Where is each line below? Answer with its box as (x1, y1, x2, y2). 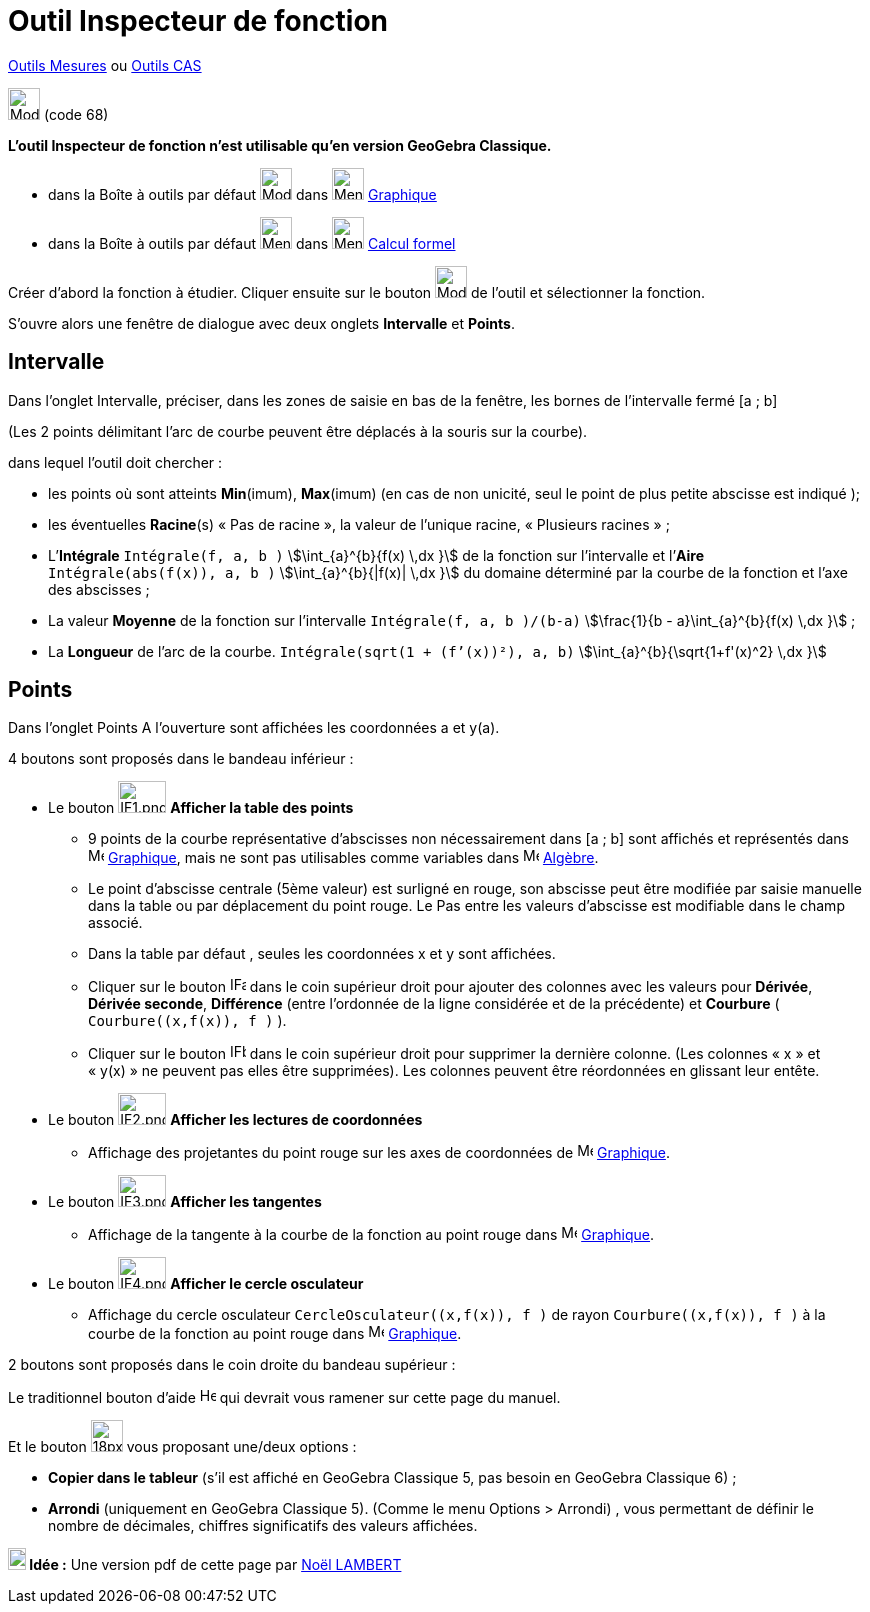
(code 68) (43, 105, 109, 123)
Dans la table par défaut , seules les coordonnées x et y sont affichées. (88, 945, 556, 963)
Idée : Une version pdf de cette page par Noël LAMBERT (29, 1556, 402, 1574)
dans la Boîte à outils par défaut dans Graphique (48, 185, 437, 203)
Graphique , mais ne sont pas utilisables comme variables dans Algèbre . (107, 849, 599, 867)
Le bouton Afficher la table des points (48, 799, 354, 817)
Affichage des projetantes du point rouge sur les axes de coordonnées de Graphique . (88, 1144, 670, 1162)
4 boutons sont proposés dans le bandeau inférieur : (8, 750, 354, 768)
